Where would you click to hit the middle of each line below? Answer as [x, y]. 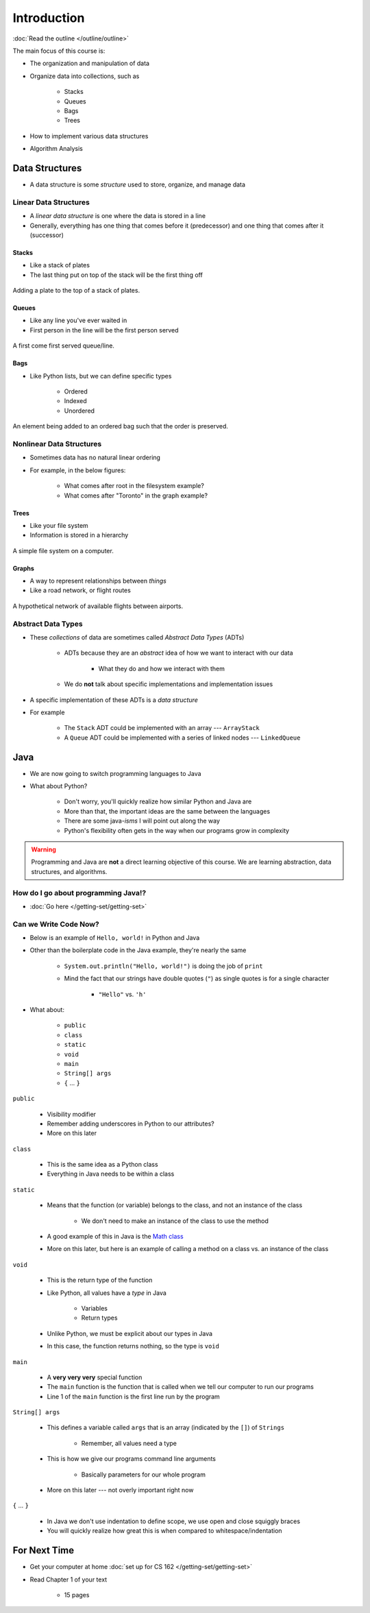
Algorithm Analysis [57, 149]
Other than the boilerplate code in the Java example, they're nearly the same [138, 950]
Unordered [79, 411]
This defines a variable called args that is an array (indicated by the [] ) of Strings [165, 1428]
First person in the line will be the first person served [104, 330]
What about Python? [59, 786]
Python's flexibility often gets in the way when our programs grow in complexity [177, 830]
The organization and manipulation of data [90, 63]
